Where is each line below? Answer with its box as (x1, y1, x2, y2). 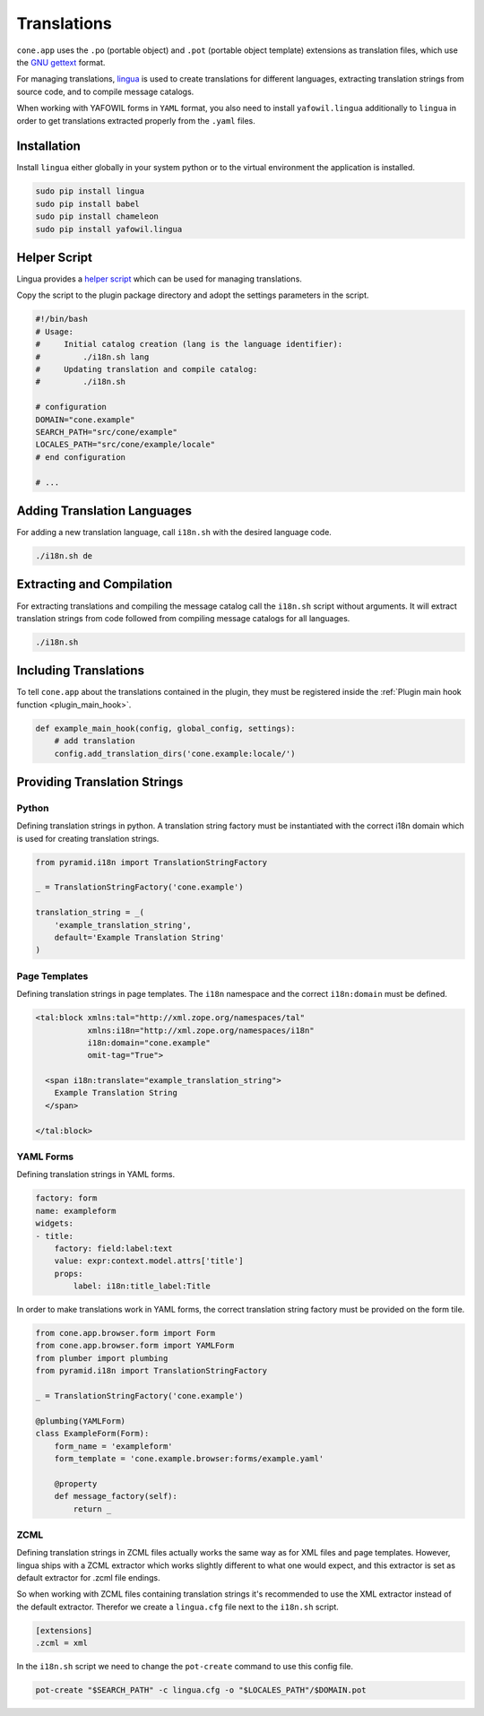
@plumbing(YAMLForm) (35, 1416, 125, 1426)
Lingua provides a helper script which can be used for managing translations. (16, 273, 302, 284)
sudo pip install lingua (35, 186, 145, 196)
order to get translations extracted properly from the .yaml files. (16, 115, 255, 126)
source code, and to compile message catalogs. (16, 86, 194, 97)
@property (54, 1478, 98, 1488)
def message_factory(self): (54, 1491, 178, 1502)
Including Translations (16, 663, 145, 679)
